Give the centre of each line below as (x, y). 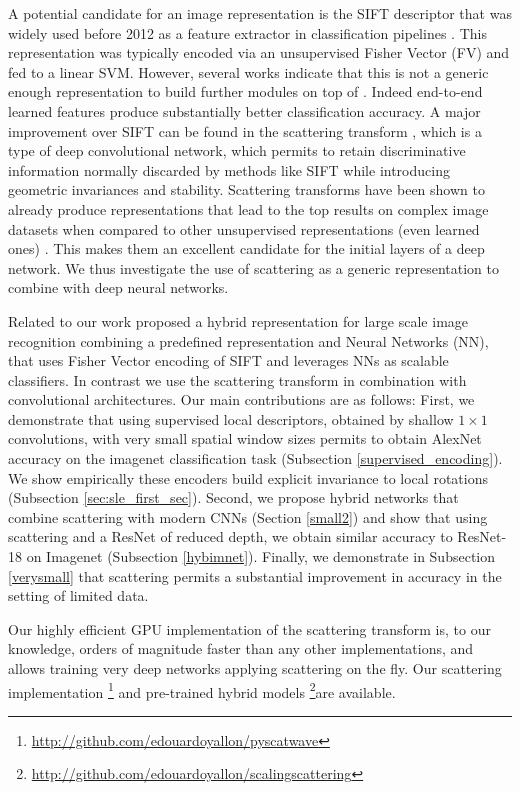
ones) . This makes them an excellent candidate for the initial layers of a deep (246, 248)
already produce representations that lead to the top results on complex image (248, 208)
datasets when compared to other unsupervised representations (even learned (244, 228)
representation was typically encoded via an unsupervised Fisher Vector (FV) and (259, 52)
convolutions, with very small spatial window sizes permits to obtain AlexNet (245, 438)
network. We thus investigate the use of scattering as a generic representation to (253, 267)
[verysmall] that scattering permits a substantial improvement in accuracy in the (255, 575)
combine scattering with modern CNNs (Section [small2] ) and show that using (248, 516)
